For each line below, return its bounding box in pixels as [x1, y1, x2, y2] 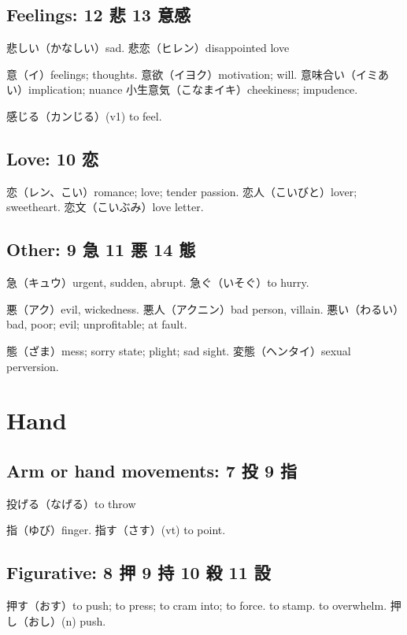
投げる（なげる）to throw [6, 495, 136, 511]
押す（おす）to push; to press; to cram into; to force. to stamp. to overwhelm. [6, 597, 387, 614]
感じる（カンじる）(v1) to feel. [6, 107, 162, 124]
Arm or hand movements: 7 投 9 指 [6, 458, 298, 482]
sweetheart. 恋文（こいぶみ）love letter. [6, 199, 204, 215]
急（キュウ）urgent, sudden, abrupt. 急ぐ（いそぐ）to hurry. [6, 274, 309, 291]
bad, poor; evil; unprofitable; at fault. [6, 316, 187, 332]
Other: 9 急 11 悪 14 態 [6, 237, 196, 262]
